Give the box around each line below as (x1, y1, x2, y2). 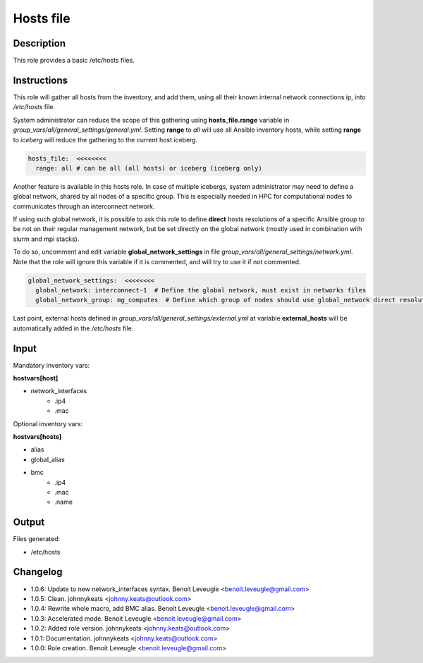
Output (13, 516, 45, 528)
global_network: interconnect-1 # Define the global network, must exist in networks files (35, 286, 367, 294)
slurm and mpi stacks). (13, 235, 80, 243)
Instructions (13, 74, 68, 86)
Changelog (13, 566, 63, 578)
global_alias (30, 455, 65, 464)
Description (13, 37, 66, 49)
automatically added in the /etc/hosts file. (13, 324, 134, 333)
